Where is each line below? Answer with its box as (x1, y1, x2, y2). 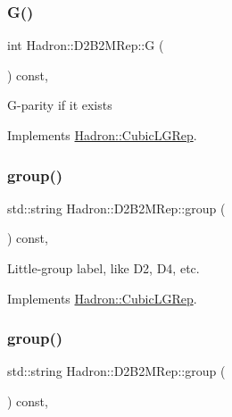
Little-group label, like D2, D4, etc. (7, 259, 200, 277)
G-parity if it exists (7, 96, 112, 114)
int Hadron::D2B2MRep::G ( (7, 36, 164, 54)
